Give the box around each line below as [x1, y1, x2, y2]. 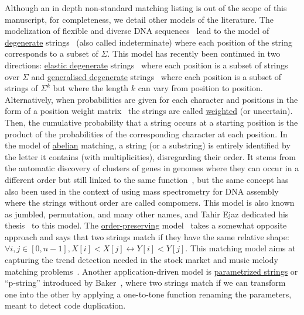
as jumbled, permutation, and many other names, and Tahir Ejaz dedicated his [5, 207, 289, 220]
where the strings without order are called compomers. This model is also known [5, 196, 295, 209]
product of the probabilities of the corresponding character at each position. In [5, 127, 288, 140]
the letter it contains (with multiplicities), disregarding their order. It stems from [5, 150, 296, 162]
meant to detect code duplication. [5, 299, 126, 311]
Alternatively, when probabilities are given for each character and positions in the [5, 93, 298, 105]
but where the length [53, 82, 129, 94]
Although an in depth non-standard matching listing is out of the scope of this [5, 2, 287, 13]
